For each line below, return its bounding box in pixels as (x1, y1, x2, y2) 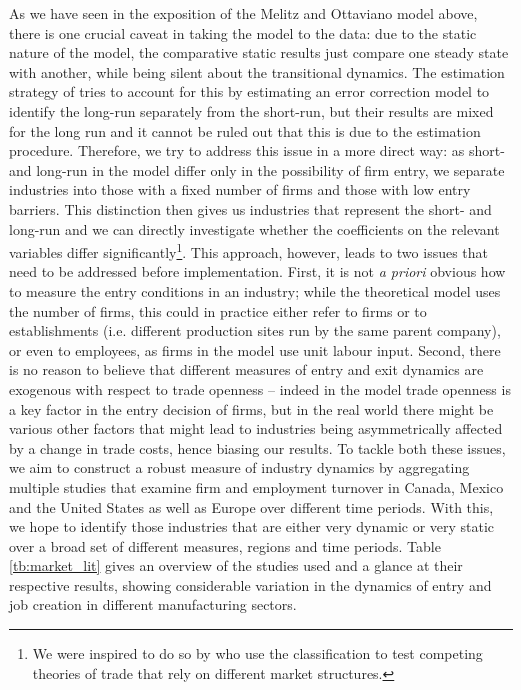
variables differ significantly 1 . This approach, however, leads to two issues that (9, 239, 489, 262)
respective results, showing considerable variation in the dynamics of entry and (9, 574, 492, 595)
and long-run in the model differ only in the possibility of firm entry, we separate (9, 159, 505, 180)
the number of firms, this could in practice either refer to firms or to (9, 300, 427, 321)
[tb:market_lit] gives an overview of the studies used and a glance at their (9, 555, 463, 576)
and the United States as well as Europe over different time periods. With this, (9, 496, 494, 517)
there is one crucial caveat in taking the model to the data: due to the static (9, 22, 477, 43)
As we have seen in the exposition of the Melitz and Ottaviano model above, (9, 3, 478, 23)
